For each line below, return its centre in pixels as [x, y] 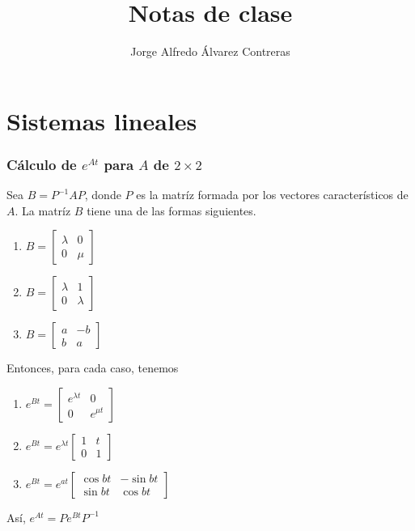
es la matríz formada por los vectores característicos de [272, 195]
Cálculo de [42, 164]
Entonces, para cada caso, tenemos [93, 368]
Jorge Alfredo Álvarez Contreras [210, 51]
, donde [103, 195]
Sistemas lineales [102, 120]
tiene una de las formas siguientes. [172, 210]
